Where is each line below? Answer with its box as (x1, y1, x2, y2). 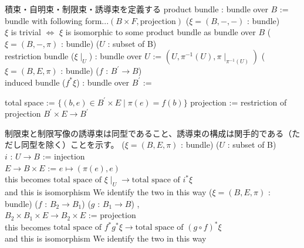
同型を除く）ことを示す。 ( (21, 138, 125, 151)
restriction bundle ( (5, 50, 75, 62)
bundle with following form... (5, 14, 109, 26)
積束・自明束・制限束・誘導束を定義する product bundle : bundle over (5, 3, 268, 15)
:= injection (42, 150, 85, 162)
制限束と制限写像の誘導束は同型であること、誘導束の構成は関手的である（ (5, 127, 292, 139)
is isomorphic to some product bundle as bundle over (65, 26, 256, 38)
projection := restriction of (190, 96, 287, 108)
